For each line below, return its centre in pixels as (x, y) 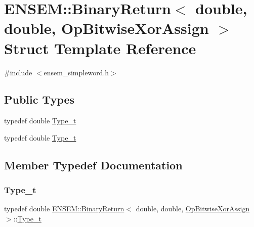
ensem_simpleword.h (76, 72)
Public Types (39, 99)
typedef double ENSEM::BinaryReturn (64, 209)
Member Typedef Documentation (93, 165)
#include (18, 72)
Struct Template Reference (100, 48)
